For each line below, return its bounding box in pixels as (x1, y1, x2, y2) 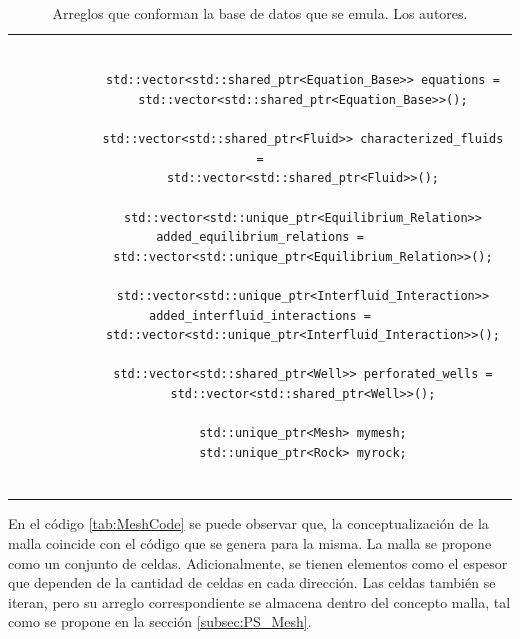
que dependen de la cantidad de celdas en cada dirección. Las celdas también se (8, 572, 496, 593)
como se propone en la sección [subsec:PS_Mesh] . (8, 611, 312, 632)
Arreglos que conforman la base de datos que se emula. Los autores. (52, 3, 468, 23)
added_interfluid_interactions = (149, 308, 371, 323)
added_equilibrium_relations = (156, 230, 364, 245)
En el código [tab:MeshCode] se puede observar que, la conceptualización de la (8, 513, 489, 534)
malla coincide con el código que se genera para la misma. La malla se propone (8, 533, 492, 553)
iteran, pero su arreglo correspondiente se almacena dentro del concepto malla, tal (8, 591, 511, 612)
